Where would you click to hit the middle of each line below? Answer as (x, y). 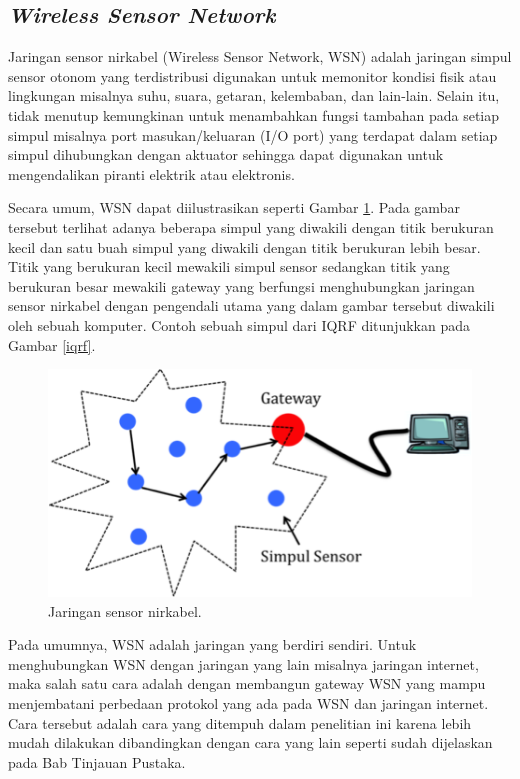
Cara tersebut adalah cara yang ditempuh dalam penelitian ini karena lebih (240, 722)
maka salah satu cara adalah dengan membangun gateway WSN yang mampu (247, 683)
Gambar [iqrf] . (52, 344)
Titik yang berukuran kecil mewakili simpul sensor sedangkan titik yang (229, 266)
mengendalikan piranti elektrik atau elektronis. (151, 173)
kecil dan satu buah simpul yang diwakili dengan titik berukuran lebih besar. (244, 246)
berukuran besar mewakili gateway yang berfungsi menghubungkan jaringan (241, 285)
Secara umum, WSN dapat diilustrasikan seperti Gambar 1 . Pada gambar (234, 207)
